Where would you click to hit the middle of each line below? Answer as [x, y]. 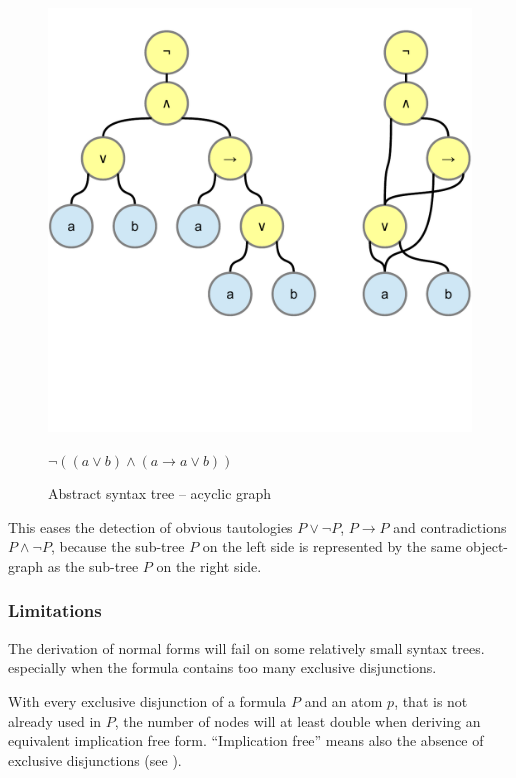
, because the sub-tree [117, 546]
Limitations [55, 610]
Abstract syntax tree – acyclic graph [160, 493]
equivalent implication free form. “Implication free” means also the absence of [246, 740]
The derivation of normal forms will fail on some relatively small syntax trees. [246, 647]
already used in [55, 720]
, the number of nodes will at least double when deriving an [297, 720]
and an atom [343, 700]
